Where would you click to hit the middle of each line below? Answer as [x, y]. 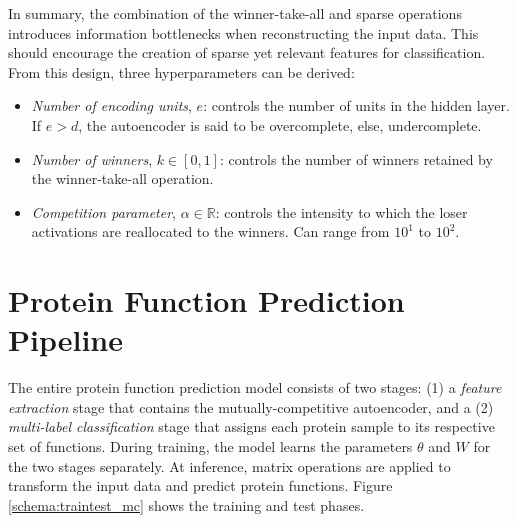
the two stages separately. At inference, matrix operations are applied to [229, 465]
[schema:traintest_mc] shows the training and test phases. [186, 504]
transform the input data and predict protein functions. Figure [200, 485]
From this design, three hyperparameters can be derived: [181, 71]
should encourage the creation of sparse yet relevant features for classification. [247, 52]
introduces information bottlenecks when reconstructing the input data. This [243, 32]
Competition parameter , [103, 211]
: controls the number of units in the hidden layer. [356, 105]
